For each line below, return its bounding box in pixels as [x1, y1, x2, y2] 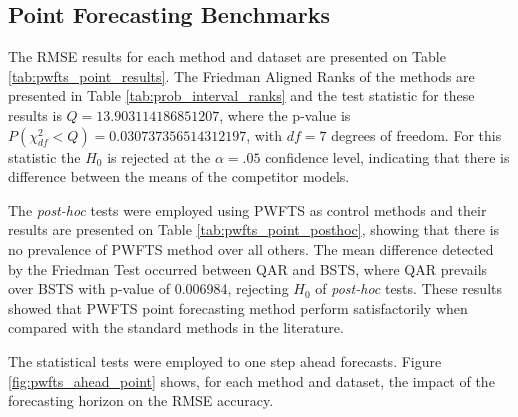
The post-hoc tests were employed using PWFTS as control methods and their [8, 199, 487, 220]
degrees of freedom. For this [331, 124, 502, 145]
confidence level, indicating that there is [265, 146, 510, 167]
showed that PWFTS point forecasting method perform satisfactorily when [8, 297, 468, 318]
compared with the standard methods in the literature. [8, 317, 344, 338]
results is [8, 104, 62, 125]
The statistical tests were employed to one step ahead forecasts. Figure [8, 350, 442, 371]
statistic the [8, 146, 81, 167]
